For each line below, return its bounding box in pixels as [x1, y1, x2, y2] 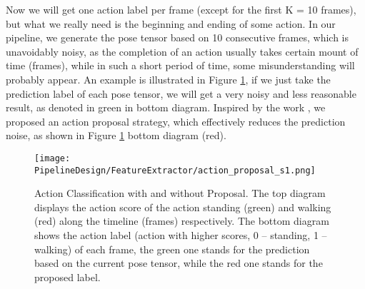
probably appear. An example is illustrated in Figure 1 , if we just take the [6, 71, 331, 86]
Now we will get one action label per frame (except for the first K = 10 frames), [6, 2, 356, 16]
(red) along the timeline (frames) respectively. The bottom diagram [34, 213, 329, 228]
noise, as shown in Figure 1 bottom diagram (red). [6, 128, 226, 143]
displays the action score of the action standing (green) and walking [34, 199, 331, 214]
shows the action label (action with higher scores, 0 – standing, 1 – [34, 228, 327, 243]
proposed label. [34, 269, 101, 284]
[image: [34, 153, 71, 163]
